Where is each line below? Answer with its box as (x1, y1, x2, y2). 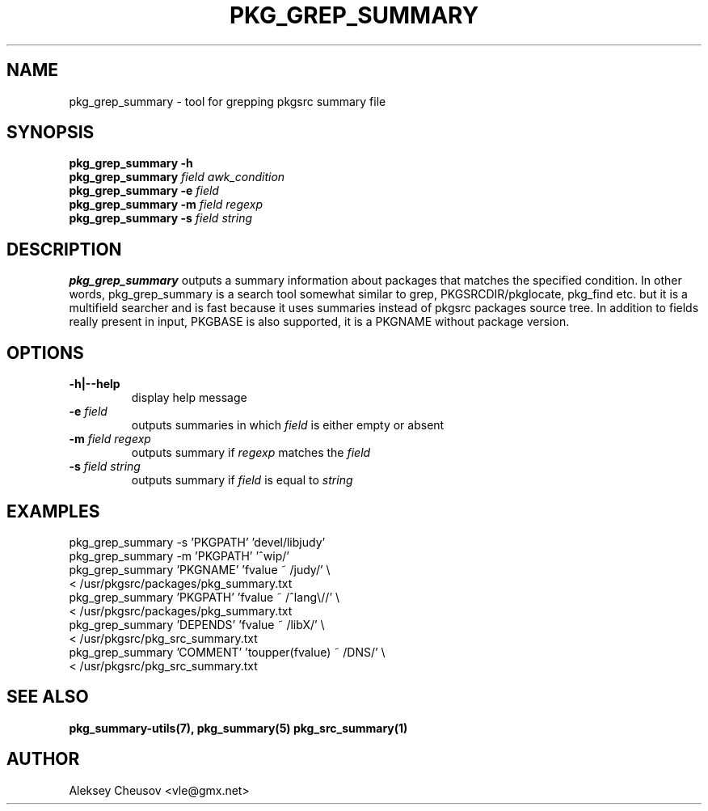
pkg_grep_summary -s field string (69, 211, 253, 226)
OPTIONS (6, 342, 84, 363)
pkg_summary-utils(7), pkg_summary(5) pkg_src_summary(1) (69, 720, 408, 735)
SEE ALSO (6, 686, 89, 708)
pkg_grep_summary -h (69, 156, 193, 171)
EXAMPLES (6, 501, 100, 522)
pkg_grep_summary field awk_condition (69, 170, 285, 184)
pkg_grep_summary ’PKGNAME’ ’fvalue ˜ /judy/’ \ (69, 562, 331, 577)
